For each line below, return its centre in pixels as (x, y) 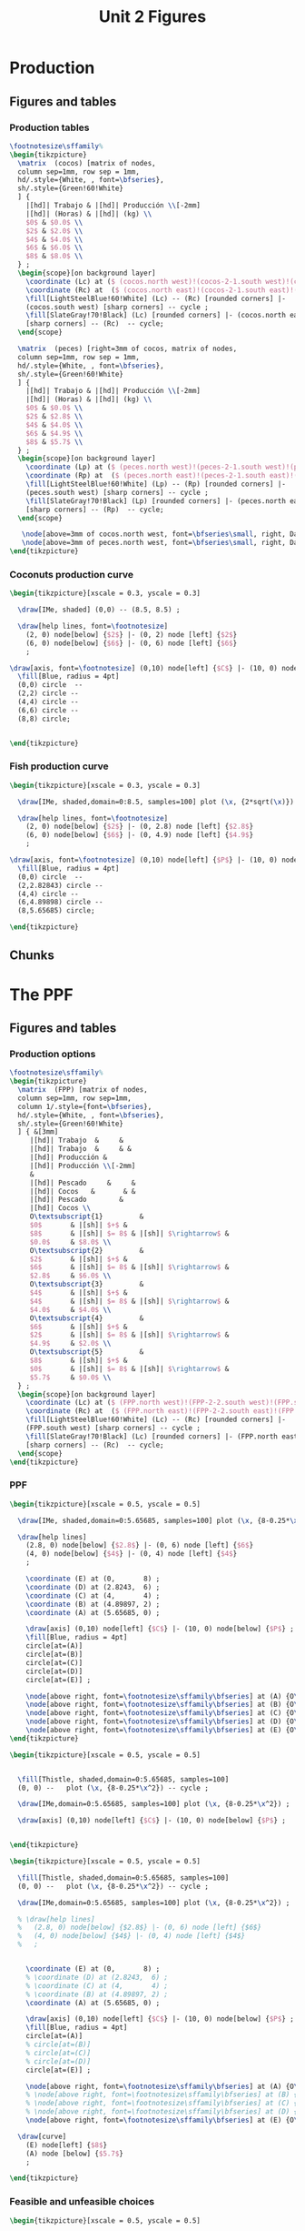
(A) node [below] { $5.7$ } (75, 2154)
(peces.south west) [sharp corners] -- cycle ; (117, 492)
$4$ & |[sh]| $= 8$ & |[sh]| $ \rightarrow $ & (129, 1301)
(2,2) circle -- (48, 693)
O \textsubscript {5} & (87, 1352)
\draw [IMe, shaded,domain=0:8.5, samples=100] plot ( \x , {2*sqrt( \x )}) (156, 802)
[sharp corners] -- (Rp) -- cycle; (95, 510)
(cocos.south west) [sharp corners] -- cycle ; (117, 307)
